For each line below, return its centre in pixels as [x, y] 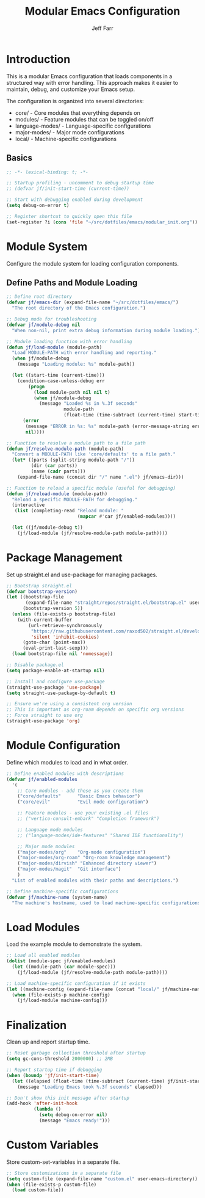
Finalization [37, 1025]
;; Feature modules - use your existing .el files [83, 813]
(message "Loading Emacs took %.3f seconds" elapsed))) [90, 1087]
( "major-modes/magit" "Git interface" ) [69, 869]
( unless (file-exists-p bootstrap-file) [64, 614]
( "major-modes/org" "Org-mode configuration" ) [82, 852]
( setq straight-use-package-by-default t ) [61, 693]
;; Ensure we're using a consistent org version [69, 704]
